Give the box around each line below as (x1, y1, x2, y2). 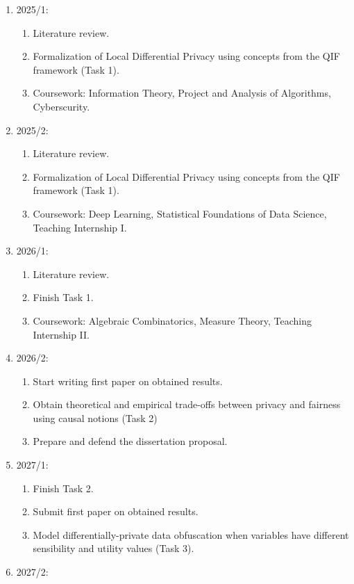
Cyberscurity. (33, 99, 90, 113)
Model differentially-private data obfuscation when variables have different (33, 527, 349, 542)
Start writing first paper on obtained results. (33, 373, 223, 388)
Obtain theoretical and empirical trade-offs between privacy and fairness (33, 397, 341, 412)
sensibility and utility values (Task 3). (33, 541, 194, 555)
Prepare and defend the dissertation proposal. (33, 434, 228, 448)
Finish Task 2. (33, 480, 94, 495)
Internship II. (33, 327, 90, 341)
